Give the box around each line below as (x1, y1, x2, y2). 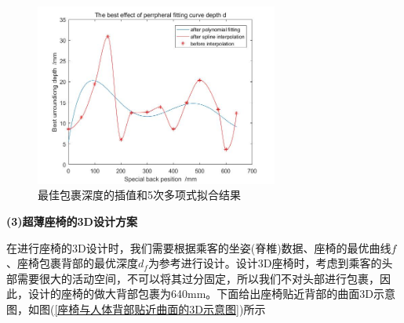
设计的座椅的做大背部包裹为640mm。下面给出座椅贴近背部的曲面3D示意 (27, 285, 396, 302)
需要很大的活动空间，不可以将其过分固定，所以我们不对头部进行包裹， (16, 270, 380, 286)
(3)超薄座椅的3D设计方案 (6, 212, 137, 229)
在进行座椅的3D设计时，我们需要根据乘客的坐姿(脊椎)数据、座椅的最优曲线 (6, 239, 391, 256)
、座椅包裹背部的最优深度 (6, 255, 138, 271)
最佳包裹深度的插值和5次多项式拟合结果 (38, 187, 241, 203)
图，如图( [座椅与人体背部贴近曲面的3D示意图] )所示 (6, 300, 266, 317)
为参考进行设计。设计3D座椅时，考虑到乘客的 (147, 255, 382, 271)
